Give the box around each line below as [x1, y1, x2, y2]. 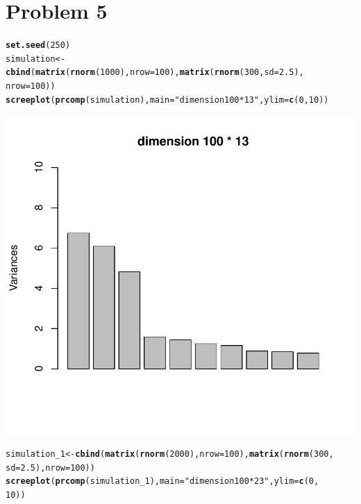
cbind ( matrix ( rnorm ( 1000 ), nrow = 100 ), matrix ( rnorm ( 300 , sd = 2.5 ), [6, 67, 304, 78]
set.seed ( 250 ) [6, 40, 71, 51]
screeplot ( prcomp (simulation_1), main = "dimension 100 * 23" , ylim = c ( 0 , [6, 476, 319, 487]
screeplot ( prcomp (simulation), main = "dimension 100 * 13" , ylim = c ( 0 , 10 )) [6, 94, 329, 105]
